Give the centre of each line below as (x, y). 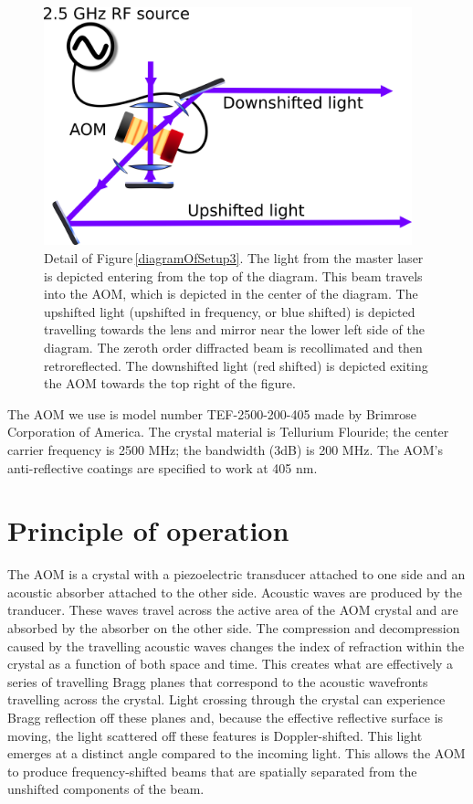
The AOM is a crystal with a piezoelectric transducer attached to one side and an (236, 574)
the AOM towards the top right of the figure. (170, 383)
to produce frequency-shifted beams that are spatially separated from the (212, 771)
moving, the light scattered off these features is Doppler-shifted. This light (215, 735)
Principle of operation (148, 530)
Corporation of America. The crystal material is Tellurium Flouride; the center (228, 432)
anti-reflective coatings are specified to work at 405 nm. (163, 467)
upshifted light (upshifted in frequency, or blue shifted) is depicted (230, 311)
